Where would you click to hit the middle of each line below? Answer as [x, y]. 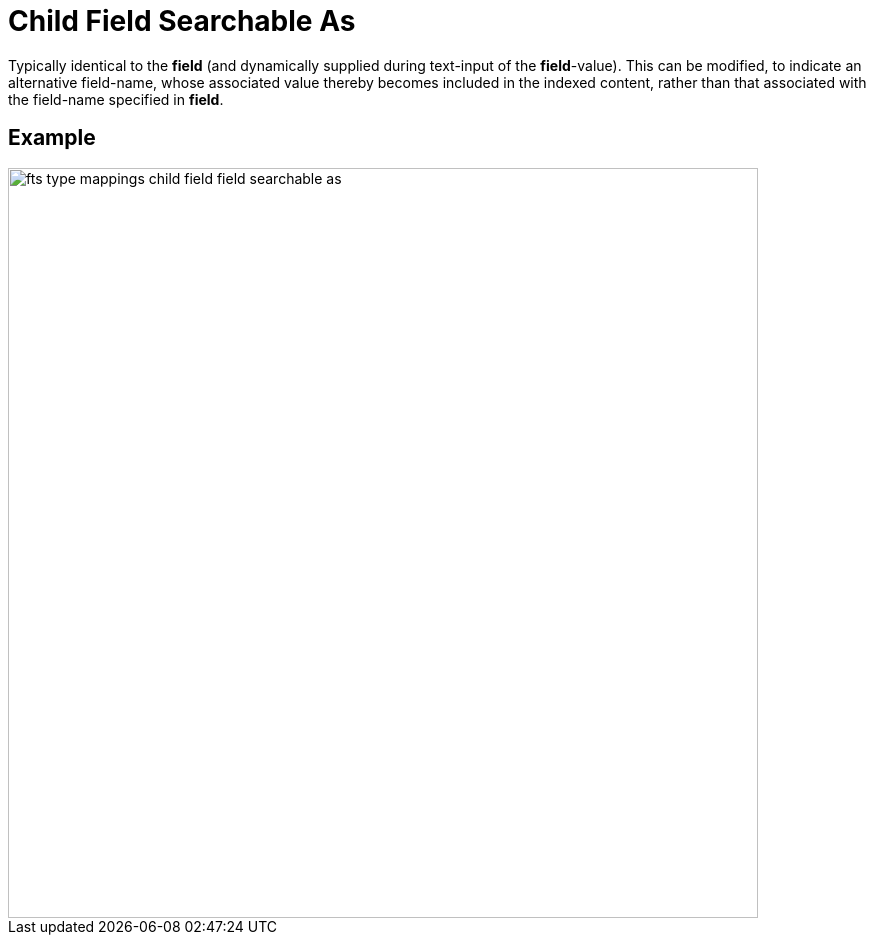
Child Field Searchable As [182, 21]
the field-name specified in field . [116, 99]
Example [52, 138]
